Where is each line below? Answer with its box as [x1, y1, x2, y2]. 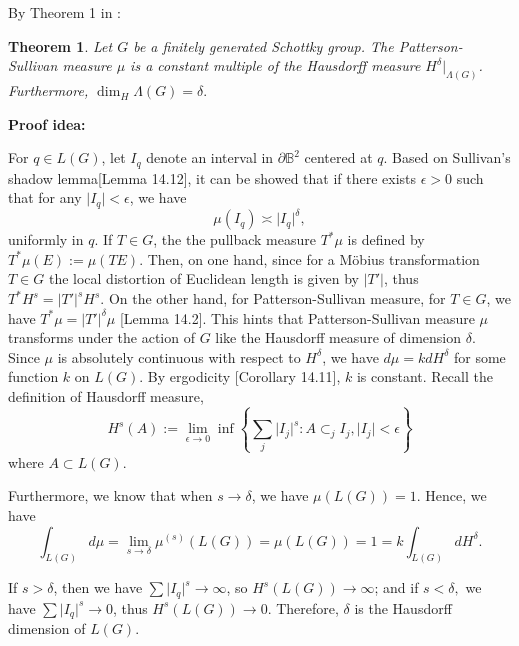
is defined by [347, 229, 425, 250]
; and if [374, 577, 419, 598]
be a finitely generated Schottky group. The [133, 35, 394, 56]
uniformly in [8, 229, 84, 250]
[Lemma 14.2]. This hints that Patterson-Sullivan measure [119, 307, 475, 328]
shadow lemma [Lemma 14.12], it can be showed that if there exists [8, 167, 417, 188]
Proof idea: [8, 113, 86, 134]
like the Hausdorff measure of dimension [215, 327, 461, 348]
